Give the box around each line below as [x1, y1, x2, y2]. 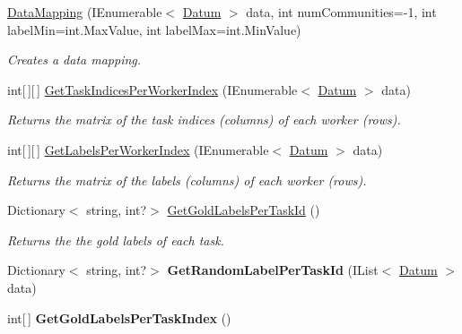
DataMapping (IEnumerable [7, 3, 162, 21]
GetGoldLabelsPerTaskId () [167, 201, 320, 219]
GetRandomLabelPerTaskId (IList [167, 261, 379, 279]
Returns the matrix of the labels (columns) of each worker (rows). [7, 170, 367, 189]
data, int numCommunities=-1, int [246, 3, 437, 21]
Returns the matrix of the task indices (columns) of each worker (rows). [7, 110, 401, 129]
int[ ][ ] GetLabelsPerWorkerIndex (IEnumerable [7, 140, 269, 158]
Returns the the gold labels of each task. [7, 230, 224, 249]
